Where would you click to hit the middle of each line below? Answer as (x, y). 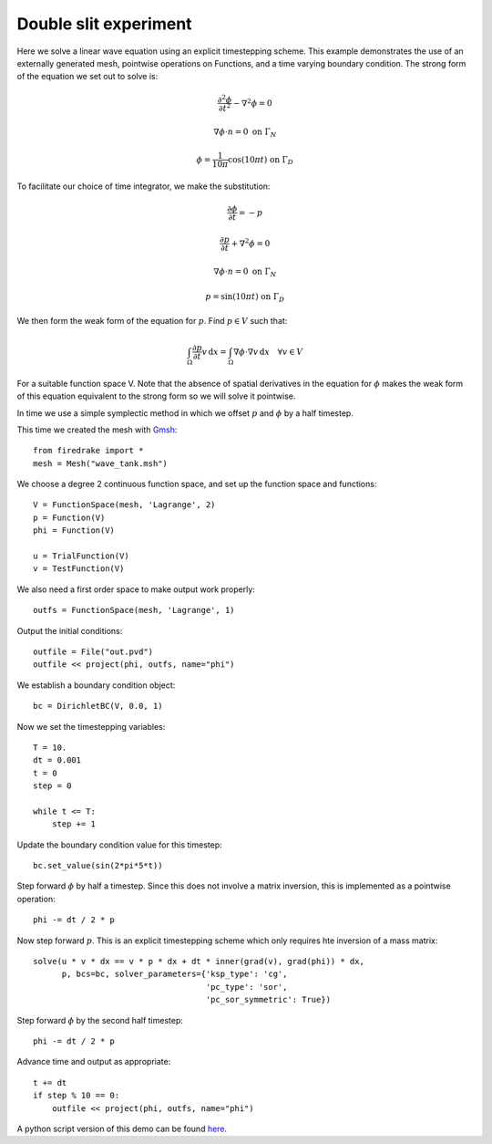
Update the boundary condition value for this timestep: (119, 845)
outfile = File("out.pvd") (93, 652)
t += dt (50, 1082)
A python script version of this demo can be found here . (122, 1128)
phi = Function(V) (74, 530)
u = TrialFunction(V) (81, 556)
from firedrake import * (88, 451)
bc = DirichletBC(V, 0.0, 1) (98, 706)
